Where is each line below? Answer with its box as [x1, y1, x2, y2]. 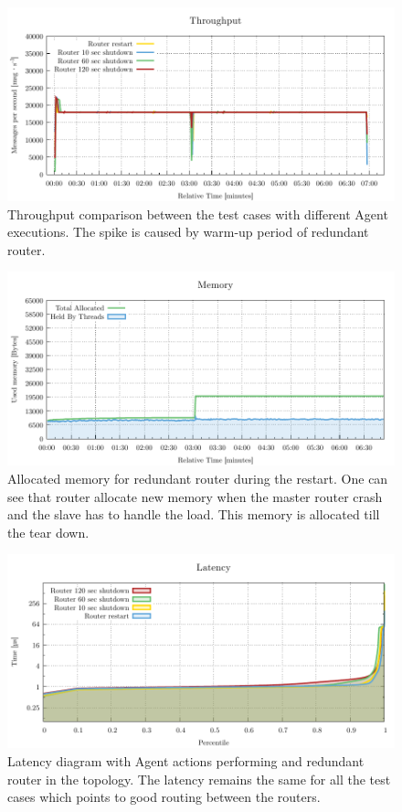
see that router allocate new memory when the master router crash [7, 486, 383, 506]
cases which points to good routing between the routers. [7, 787, 321, 807]
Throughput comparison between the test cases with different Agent [7, 204, 388, 223]
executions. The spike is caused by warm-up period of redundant [7, 222, 369, 241]
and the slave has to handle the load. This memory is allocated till [7, 505, 380, 524]
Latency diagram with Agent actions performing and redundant [7, 751, 365, 770]
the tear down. [7, 522, 90, 541]
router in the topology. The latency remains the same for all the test [7, 769, 391, 788]
